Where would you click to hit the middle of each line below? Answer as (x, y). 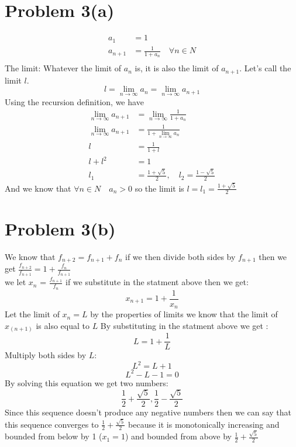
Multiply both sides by (46, 355)
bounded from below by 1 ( (54, 436)
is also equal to (63, 325)
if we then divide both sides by (180, 256)
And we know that (38, 188)
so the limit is (159, 188)
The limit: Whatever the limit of (63, 68)
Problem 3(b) (60, 228)
